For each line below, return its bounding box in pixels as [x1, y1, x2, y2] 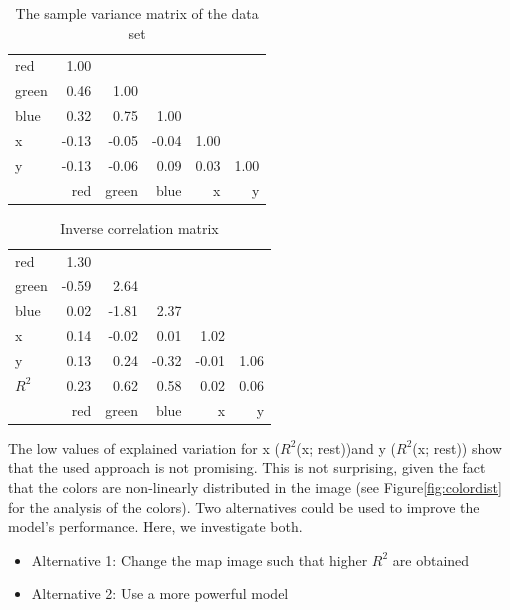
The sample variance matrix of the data [15, 3, 259, 23]
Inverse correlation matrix [60, 217, 219, 238]
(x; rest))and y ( [296, 437, 397, 458]
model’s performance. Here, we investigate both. [8, 516, 303, 537]
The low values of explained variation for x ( [8, 437, 280, 458]
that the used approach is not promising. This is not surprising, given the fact [8, 457, 486, 478]
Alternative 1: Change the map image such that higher [31, 549, 368, 570]
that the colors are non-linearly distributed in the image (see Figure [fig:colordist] [8, 476, 502, 497]
